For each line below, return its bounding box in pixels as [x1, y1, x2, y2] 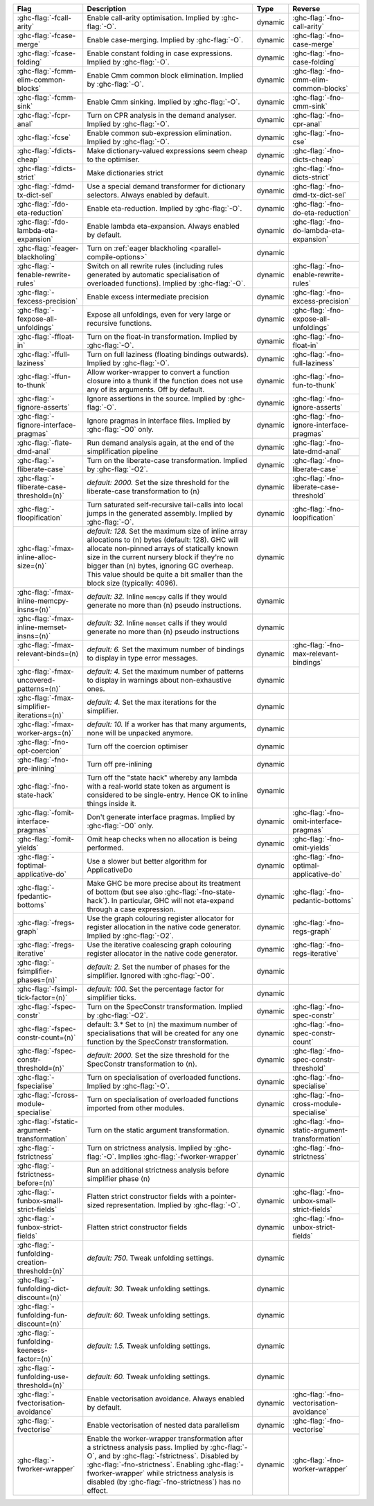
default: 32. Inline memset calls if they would [87, 618, 228, 627]
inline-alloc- [17, 552, 57, 561]
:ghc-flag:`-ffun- [17, 371, 71, 381]
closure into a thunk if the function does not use [87, 376, 243, 385]
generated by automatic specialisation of [87, 270, 220, 279]
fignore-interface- [17, 420, 76, 430]
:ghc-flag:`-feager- [17, 243, 79, 253]
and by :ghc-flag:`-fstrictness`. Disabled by [98, 1451, 239, 1460]
